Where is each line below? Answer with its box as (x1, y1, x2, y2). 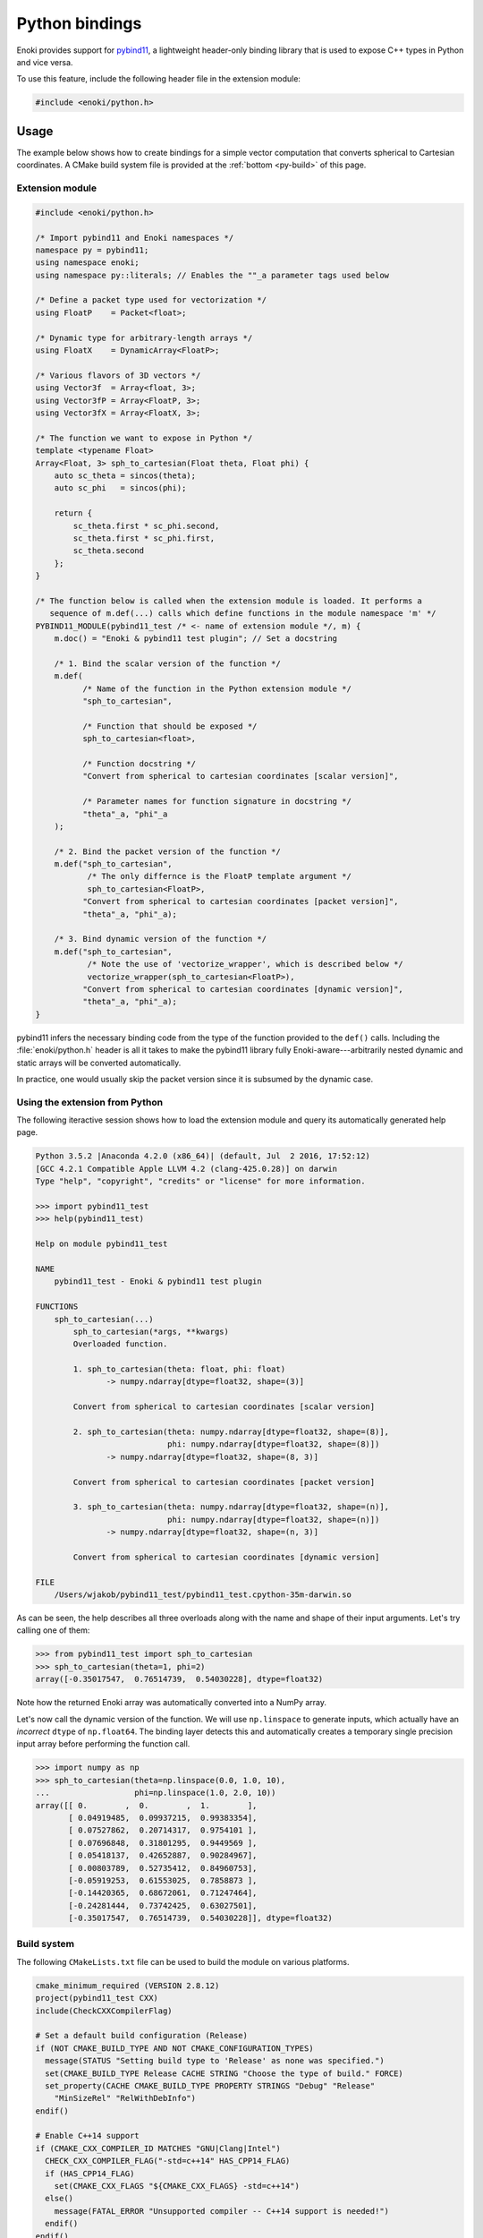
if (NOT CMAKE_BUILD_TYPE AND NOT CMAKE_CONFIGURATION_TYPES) (35, 2043, 314, 2054)
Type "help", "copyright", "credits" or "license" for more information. (35, 1176, 366, 1186)
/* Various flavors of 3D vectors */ (35, 370, 201, 380)
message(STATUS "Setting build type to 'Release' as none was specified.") (45, 2055, 385, 2066)
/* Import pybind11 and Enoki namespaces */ (35, 233, 234, 243)
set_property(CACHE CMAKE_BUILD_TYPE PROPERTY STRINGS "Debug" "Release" (45, 2080, 376, 2090)
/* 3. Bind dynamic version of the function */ (54, 934, 267, 944)
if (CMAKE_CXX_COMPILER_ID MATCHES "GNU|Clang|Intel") (35, 2143, 281, 2153)
